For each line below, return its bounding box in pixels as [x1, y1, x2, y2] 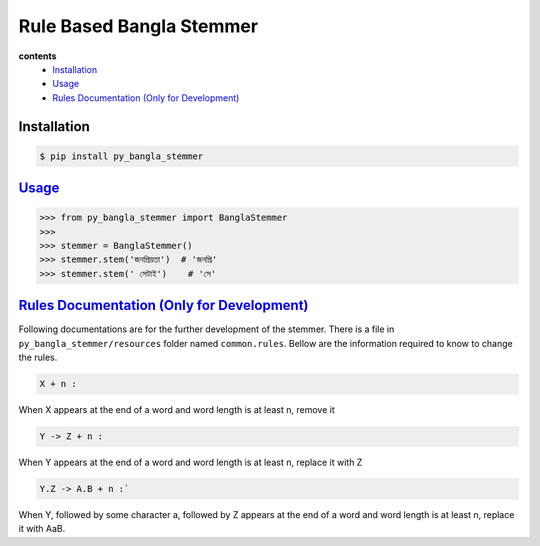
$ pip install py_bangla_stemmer [39, 150, 204, 162]
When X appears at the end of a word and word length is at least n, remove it [18, 404, 335, 416]
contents [18, 50, 57, 62]
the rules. [18, 351, 58, 364]
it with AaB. [18, 523, 66, 535]
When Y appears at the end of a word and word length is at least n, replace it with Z [18, 456, 363, 469]
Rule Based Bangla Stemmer [18, 15, 259, 37]
